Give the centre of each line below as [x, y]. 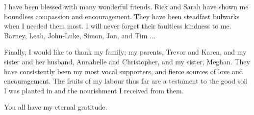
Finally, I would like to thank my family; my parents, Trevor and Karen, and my [125, 52]
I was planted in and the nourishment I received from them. [94, 90]
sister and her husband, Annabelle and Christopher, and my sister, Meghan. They [127, 61]
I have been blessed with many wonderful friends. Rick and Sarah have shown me [126, 6]
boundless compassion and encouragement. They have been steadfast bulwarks [122, 16]
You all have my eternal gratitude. [56, 107]
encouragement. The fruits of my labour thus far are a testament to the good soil [126, 81]
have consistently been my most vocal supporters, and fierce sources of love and [124, 71]
